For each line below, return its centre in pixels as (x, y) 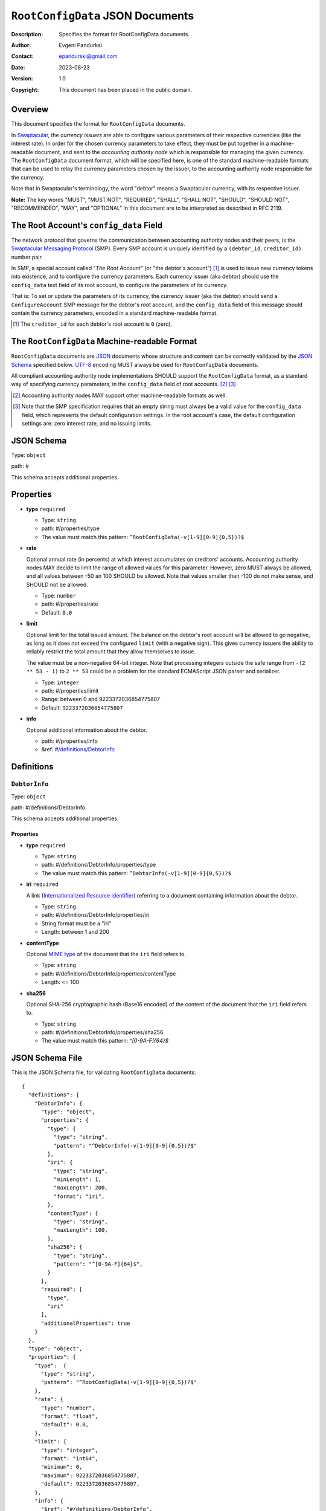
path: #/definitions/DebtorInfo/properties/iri (95, 915)
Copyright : (25, 89)
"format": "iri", (79, 1196)
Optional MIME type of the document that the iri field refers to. (106, 954)
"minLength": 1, (78, 1179)
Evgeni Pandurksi (81, 45)
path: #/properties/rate (70, 604)
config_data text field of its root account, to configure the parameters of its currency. (120, 285)
